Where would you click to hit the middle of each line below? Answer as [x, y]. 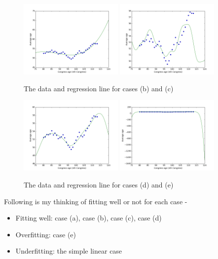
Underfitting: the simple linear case [69, 251]
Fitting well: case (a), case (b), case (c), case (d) [89, 218]
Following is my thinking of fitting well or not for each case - [96, 201]
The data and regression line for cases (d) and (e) [99, 184]
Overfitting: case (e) [46, 234]
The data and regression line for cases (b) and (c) [99, 88]
